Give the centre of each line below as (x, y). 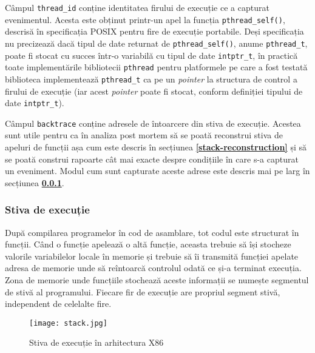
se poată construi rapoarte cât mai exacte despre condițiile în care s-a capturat (152, 159)
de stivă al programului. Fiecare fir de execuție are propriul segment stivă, (143, 291)
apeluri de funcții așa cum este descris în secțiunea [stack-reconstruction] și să (156, 147)
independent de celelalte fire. (58, 304)
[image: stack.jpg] (68, 323)
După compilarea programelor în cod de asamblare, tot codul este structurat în (152, 232)
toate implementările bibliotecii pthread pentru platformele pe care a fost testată (156, 67)
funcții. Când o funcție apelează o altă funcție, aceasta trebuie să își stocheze (148, 244)
